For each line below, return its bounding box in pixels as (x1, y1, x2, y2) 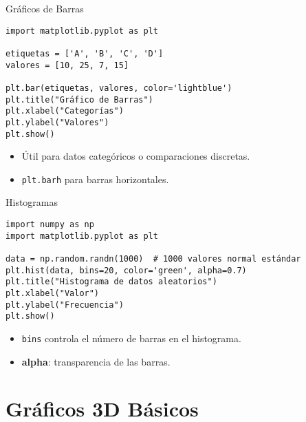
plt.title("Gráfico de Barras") (6, 94, 153, 105)
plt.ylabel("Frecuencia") (6, 299, 124, 310)
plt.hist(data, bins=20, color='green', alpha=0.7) (6, 265, 247, 275)
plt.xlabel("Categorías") (6, 106, 124, 116)
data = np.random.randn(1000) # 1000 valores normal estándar (6, 253, 301, 264)
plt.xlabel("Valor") (6, 288, 100, 298)
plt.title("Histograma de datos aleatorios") (6, 277, 217, 287)
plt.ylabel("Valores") (6, 117, 109, 127)
